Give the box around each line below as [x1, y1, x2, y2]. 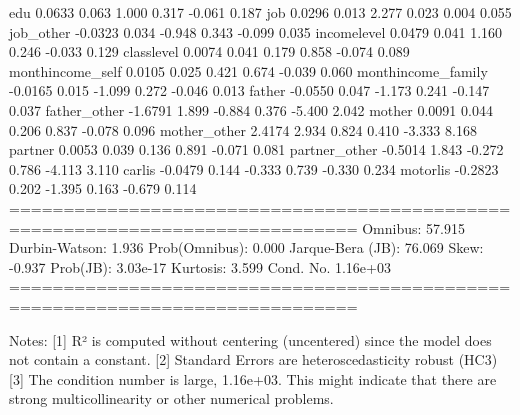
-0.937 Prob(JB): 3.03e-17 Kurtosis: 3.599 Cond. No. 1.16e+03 [9, 256, 391, 277]
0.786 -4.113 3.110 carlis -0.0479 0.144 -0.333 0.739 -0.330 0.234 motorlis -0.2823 [9, 158, 499, 179]
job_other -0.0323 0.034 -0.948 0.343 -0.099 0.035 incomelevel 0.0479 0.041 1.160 [9, 21, 503, 42]
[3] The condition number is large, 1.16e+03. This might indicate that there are [9, 368, 497, 389]
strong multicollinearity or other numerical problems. [9, 388, 334, 409]
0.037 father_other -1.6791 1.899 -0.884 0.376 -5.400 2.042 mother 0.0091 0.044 [9, 99, 493, 120]
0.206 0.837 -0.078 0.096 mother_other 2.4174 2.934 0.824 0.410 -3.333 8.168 [9, 119, 477, 140]
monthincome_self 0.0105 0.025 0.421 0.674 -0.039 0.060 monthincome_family [9, 60, 488, 81]
